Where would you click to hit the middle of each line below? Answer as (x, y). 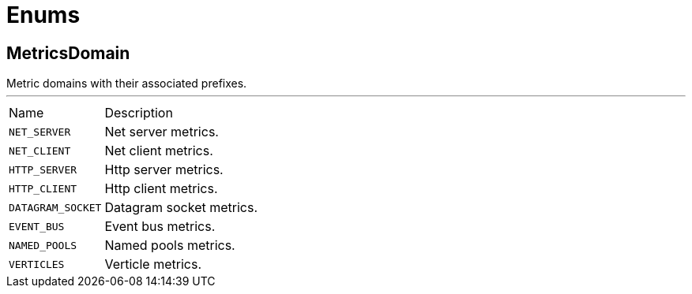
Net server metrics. (162, 132)
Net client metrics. (159, 151)
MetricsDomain (68, 53)
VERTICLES (37, 264)
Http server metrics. (164, 170)
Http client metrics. (161, 189)
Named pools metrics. (170, 246)
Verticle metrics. (153, 264)
